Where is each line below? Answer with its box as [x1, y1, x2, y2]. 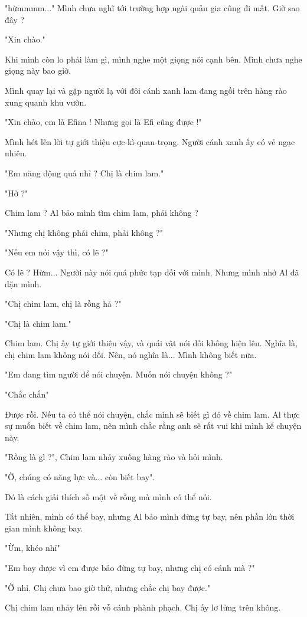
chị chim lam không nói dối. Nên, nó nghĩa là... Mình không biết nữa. [5, 348, 257, 360]
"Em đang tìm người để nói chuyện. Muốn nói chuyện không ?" [5, 368, 233, 380]
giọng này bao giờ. [5, 64, 71, 77]
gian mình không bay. [5, 521, 83, 534]
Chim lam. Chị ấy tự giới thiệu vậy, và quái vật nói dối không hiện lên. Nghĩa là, [5, 337, 298, 349]
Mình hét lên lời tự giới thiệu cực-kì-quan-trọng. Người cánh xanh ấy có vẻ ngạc [5, 135, 295, 147]
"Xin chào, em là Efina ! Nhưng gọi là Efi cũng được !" [5, 116, 202, 128]
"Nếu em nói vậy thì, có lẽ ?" [5, 246, 109, 258]
